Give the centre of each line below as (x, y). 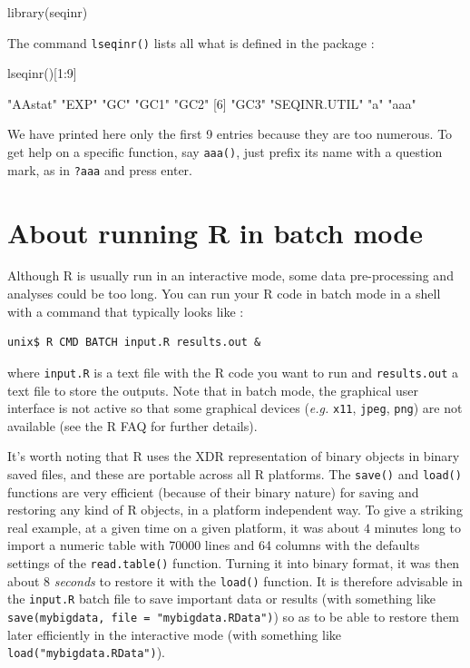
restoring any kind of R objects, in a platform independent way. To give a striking (235, 510)
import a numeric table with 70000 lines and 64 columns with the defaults (214, 545)
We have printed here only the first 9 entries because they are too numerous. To (230, 134)
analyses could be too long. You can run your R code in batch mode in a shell (224, 294)
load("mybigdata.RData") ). (86, 652)
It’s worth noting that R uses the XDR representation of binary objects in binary (234, 456)
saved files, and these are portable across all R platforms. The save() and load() (235, 473)
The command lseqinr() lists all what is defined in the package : (191, 42)
